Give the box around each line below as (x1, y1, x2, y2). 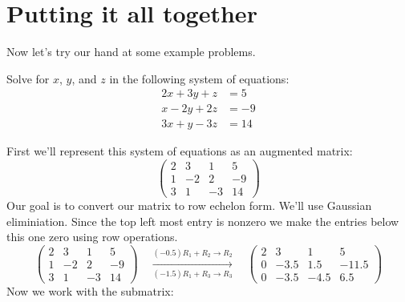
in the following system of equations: (109, 70, 290, 87)
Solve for (6, 70, 50, 87)
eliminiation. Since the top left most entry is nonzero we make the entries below (6, 212, 399, 229)
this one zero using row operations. (6, 228, 178, 245)
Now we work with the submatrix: (6, 283, 174, 300)
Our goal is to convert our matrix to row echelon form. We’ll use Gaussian (6, 197, 372, 214)
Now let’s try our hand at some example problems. (6, 43, 256, 60)
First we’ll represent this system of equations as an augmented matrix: (6, 143, 353, 159)
